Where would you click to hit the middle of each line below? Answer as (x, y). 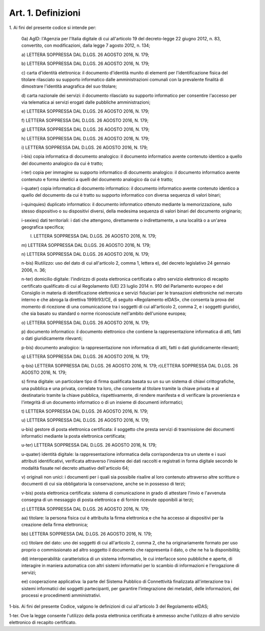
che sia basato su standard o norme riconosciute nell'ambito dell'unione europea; (104, 314)
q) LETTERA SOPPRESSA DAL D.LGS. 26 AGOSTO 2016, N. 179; (85, 357)
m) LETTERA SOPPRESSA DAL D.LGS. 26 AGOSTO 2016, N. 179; (86, 245)
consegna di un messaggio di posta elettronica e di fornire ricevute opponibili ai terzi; (107, 500)
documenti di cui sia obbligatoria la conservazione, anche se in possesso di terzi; (104, 484)
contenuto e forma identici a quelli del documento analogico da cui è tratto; (97, 179)
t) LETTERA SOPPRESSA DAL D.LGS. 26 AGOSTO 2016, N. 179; (85, 411)
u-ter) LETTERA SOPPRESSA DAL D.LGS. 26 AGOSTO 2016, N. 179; (89, 445)
